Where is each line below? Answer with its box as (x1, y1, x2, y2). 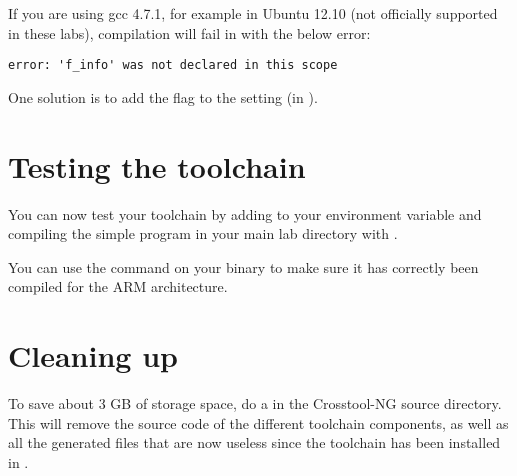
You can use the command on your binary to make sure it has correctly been (8, 256, 479, 277)
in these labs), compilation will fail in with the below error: (8, 22, 371, 43)
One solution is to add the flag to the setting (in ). (8, 86, 318, 107)
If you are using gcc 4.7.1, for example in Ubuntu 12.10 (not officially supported (8, 3, 498, 23)
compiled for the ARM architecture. (8, 276, 228, 297)
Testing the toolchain (8, 145, 306, 186)
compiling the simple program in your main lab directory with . (8, 223, 398, 244)
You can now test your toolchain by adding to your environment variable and (8, 203, 482, 224)
